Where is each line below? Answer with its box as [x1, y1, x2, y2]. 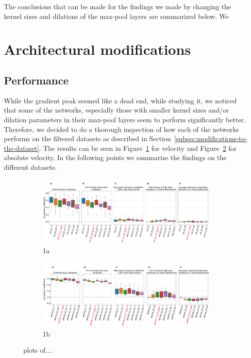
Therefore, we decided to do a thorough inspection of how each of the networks [4, 124, 239, 134]
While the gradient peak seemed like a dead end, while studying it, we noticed [4, 95, 237, 105]
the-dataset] [4, 143, 39, 153]
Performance [4, 72, 69, 87]
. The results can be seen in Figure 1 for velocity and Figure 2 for [39, 143, 237, 153]
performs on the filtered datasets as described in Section [4, 133, 171, 144]
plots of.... [23, 345, 53, 355]
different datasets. [4, 162, 57, 172]
